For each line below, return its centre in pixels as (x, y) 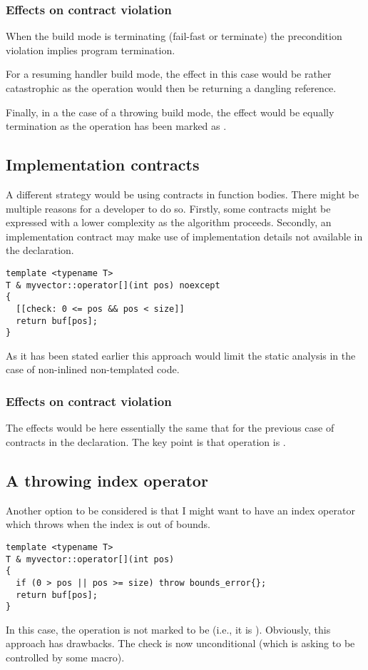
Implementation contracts (103, 164)
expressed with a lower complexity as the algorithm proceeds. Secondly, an (169, 222)
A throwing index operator (107, 480)
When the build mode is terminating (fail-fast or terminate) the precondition (174, 36)
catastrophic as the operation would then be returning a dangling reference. (171, 88)
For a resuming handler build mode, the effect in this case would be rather (169, 74)
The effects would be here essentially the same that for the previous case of (170, 428)
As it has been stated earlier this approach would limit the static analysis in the (181, 355)
